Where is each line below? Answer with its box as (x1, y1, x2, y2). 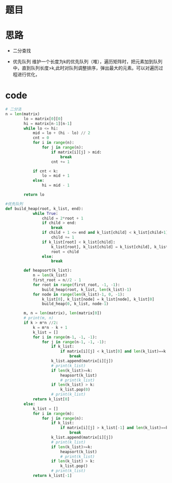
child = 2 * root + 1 (41, 216, 83, 221)
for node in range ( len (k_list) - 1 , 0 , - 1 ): (32, 292, 125, 297)
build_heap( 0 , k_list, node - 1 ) (41, 301, 109, 307)
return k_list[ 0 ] (32, 397, 70, 402)
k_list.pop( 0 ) (60, 387, 91, 393)
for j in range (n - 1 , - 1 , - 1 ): (41, 339, 106, 344)
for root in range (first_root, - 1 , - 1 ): (32, 282, 120, 287)
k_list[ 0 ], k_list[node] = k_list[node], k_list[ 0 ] (41, 296, 155, 302)
